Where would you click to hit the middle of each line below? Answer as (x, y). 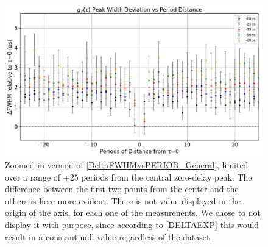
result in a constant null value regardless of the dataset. (109, 236)
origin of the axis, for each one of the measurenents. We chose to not (133, 213)
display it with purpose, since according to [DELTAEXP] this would (132, 224)
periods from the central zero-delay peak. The (167, 177)
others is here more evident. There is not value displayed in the (123, 200)
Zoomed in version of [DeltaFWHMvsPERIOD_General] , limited (127, 165)
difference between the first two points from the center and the (122, 189)
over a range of (33, 177)
